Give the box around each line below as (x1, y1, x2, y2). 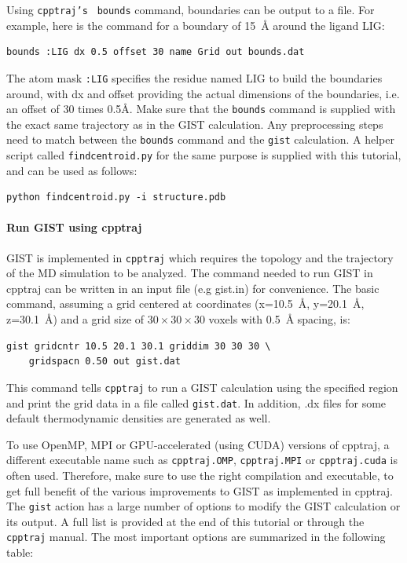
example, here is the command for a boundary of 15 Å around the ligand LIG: (6, 16, 385, 33)
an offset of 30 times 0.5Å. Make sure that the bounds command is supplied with (6, 101, 396, 117)
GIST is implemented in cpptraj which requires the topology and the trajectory (6, 249, 394, 265)
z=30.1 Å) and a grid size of (6, 311, 145, 327)
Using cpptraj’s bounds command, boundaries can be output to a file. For (6, 2, 375, 17)
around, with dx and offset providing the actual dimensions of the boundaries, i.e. (6, 85, 400, 101)
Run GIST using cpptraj (6, 219, 142, 236)
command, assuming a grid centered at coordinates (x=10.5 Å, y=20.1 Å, (6, 295, 365, 312)
